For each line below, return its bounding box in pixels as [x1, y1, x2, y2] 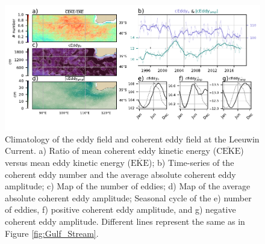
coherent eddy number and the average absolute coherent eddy [5, 168, 236, 180]
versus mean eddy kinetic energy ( [5, 156, 131, 169]
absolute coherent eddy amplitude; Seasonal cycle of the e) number [5, 191, 252, 204]
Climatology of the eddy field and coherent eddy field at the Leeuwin [5, 132, 260, 145]
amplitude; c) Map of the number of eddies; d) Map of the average [5, 180, 251, 192]
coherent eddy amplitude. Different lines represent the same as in [5, 215, 245, 227]
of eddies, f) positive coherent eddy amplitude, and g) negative [5, 203, 236, 216]
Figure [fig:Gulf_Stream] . [5, 227, 99, 239]
